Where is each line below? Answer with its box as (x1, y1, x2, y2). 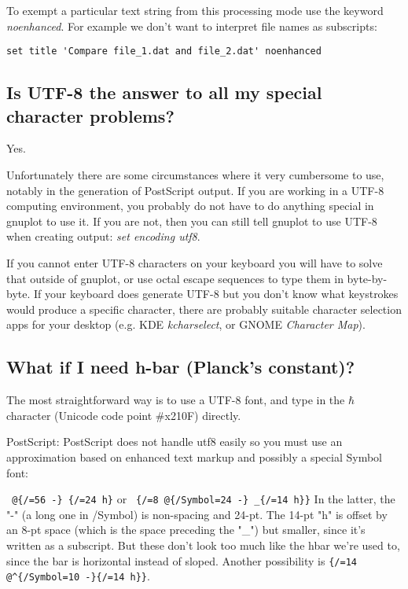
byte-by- (347, 270, 388, 286)
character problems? (6, 103, 175, 127)
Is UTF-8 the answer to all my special (6, 80, 322, 105)
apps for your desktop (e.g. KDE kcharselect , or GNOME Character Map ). (6, 316, 366, 333)
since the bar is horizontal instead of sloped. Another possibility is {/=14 (6, 552, 357, 569)
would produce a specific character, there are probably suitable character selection (6, 300, 402, 317)
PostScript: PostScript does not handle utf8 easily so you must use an (6, 433, 343, 450)
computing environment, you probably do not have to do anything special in (6, 197, 374, 214)
